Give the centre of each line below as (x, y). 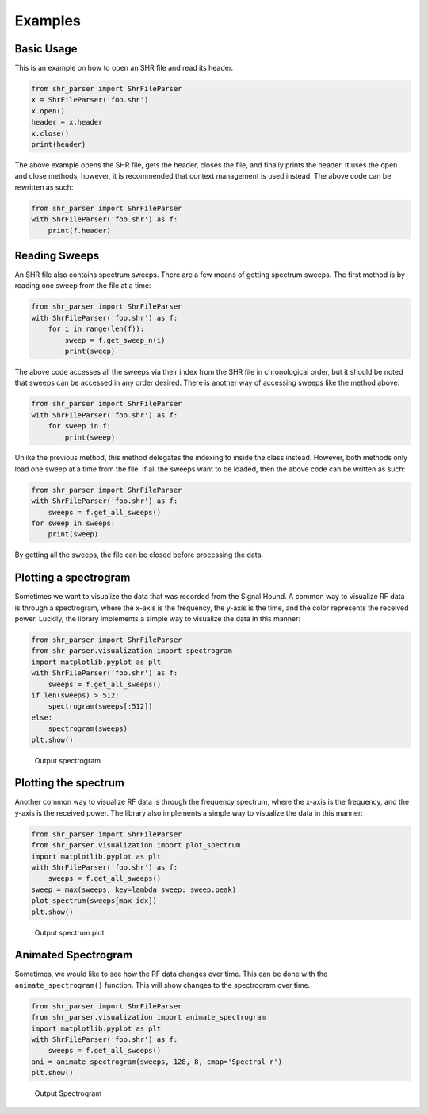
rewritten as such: (44, 187)
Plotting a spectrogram (73, 578)
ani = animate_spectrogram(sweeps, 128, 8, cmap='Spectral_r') (157, 1062)
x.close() (50, 133)
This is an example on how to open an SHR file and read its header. (124, 68)
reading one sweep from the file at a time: (83, 286)
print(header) (59, 144)
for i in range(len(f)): (96, 329)
